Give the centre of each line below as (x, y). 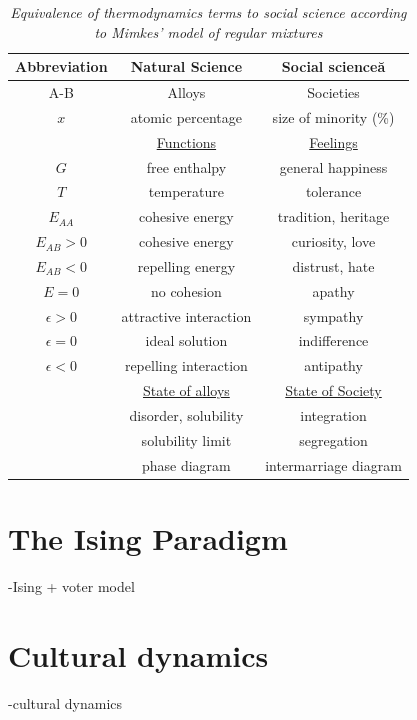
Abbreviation (61, 66)
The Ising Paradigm (148, 537)
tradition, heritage (333, 216)
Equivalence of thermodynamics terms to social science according (208, 12)
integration (333, 415)
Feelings (333, 141)
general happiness (333, 166)
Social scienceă (333, 66)
